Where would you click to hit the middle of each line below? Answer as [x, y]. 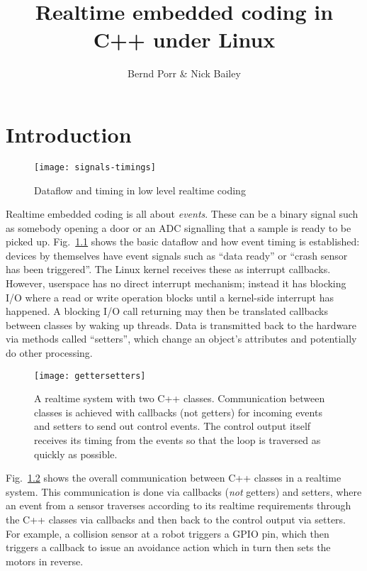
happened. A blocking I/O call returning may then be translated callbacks [167, 311]
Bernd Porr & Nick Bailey [184, 73]
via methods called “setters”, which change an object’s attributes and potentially [181, 339]
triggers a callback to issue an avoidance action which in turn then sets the [168, 547]
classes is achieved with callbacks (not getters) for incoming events [178, 412]
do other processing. [49, 353]
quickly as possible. [76, 454]
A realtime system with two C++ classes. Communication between [180, 398]
